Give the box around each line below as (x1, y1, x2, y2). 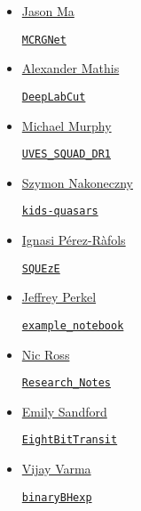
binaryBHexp (21, 491, 92, 504)
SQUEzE (21, 262, 60, 275)
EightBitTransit (21, 434, 118, 447)
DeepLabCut (21, 90, 86, 103)
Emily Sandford (21, 401, 107, 420)
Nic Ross (21, 345, 70, 363)
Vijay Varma (21, 459, 91, 477)
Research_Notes (21, 377, 112, 390)
